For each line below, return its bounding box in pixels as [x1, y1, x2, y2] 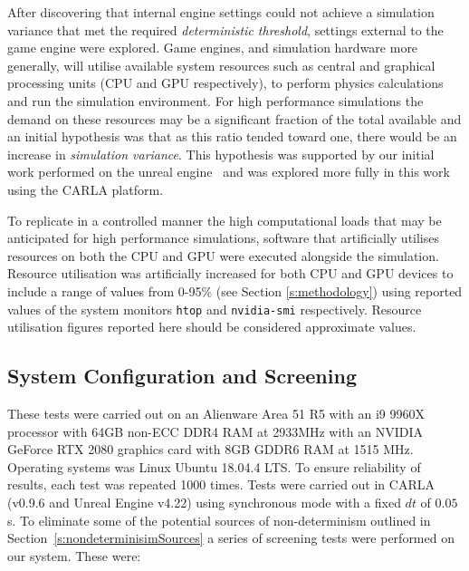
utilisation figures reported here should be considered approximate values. [7, 317, 416, 336]
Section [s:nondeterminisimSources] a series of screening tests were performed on [7, 528, 455, 547]
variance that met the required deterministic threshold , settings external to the [7, 20, 444, 39]
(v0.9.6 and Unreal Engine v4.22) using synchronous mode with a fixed [7, 492, 401, 511]
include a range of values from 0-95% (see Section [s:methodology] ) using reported [7, 281, 463, 300]
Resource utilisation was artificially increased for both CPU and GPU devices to [7, 264, 454, 283]
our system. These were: [7, 546, 141, 565]
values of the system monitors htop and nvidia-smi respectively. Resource [7, 299, 422, 318]
